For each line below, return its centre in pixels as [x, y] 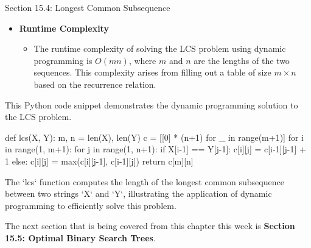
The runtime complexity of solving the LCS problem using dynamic [160, 48]
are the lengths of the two [242, 60]
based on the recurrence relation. [95, 84]
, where [142, 60]
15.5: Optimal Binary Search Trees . [80, 237]
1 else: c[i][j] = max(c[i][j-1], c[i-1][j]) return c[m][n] [99, 161]
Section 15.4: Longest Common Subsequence [88, 7]
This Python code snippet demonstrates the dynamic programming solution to [152, 105]
